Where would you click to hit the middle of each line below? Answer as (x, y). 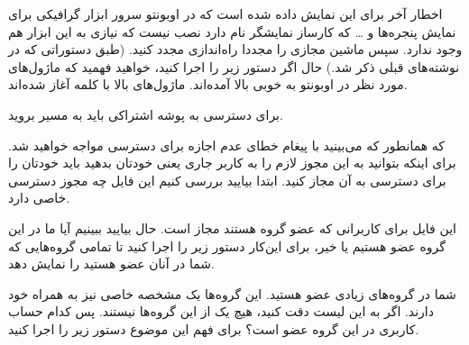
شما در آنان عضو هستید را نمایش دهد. (111, 263)
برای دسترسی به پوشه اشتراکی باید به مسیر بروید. (146, 114)
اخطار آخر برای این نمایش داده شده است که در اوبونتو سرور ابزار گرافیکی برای (225, 14)
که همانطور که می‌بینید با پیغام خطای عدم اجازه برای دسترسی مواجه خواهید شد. (227, 145)
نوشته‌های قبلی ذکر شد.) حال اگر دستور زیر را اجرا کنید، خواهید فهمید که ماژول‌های (234, 66)
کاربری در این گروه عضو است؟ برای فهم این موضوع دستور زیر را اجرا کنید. (214, 328)
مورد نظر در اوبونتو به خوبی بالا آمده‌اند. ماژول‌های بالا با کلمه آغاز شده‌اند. (208, 84)
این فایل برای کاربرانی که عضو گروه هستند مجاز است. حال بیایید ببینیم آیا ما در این (232, 227)
